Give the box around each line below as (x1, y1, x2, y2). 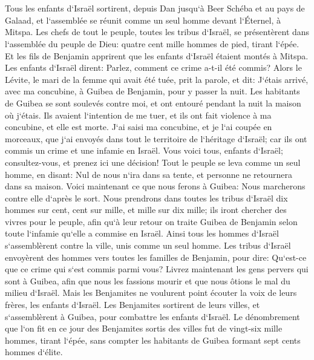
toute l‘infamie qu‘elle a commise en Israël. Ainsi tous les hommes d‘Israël (5, 227, 279, 240)
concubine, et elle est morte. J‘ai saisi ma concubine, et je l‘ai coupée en (5, 120, 272, 133)
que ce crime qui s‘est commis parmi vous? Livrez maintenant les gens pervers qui (5, 263, 309, 275)
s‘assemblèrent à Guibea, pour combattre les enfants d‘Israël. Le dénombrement (5, 310, 300, 322)
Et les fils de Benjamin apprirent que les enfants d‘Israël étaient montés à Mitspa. (5, 49, 309, 62)
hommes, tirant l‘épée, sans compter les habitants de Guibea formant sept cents (5, 333, 301, 346)
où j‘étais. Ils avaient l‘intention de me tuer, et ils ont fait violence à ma (5, 108, 272, 121)
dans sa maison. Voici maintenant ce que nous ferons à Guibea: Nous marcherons (5, 180, 306, 192)
